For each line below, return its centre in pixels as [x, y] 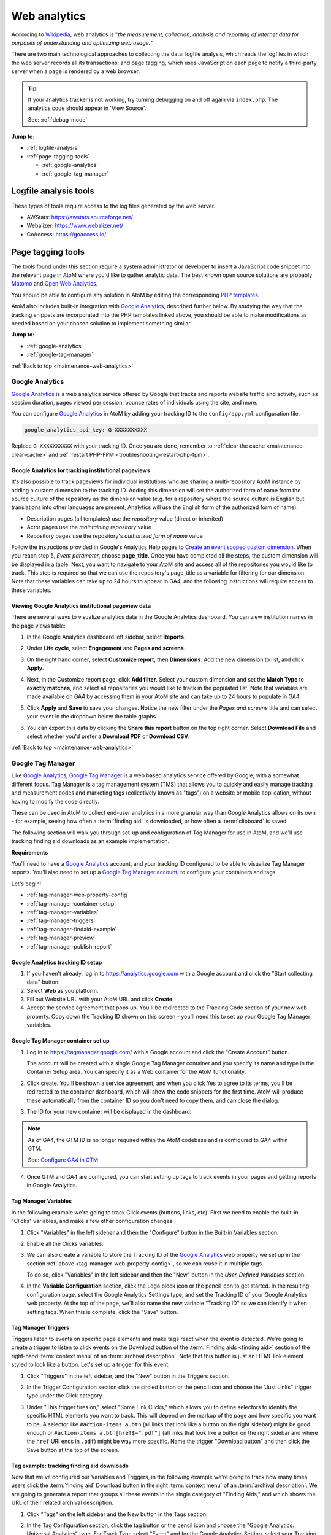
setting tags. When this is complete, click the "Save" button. [102, 1312]
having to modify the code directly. [55, 801]
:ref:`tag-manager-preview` [61, 938]
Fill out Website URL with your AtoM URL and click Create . [100, 999]
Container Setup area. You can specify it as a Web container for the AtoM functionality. [136, 1072]
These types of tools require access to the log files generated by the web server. [113, 206]
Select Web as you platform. [63, 990]
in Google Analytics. [52, 1186]
